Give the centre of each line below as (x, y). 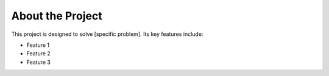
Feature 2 (39, 54)
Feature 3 (39, 62)
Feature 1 (38, 45)
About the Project (57, 16)
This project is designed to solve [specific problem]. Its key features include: (107, 34)
